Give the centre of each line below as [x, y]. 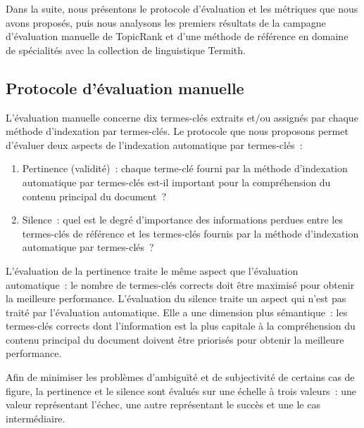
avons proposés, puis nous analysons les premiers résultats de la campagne [166, 22]
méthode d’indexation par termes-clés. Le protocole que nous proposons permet [177, 131]
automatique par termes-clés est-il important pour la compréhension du [176, 182]
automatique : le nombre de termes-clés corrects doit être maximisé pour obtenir [180, 284]
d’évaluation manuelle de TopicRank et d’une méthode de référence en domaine [177, 36]
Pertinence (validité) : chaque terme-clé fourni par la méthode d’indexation [185, 168]
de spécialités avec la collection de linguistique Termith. [126, 50]
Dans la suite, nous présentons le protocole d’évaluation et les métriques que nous [182, 8]
